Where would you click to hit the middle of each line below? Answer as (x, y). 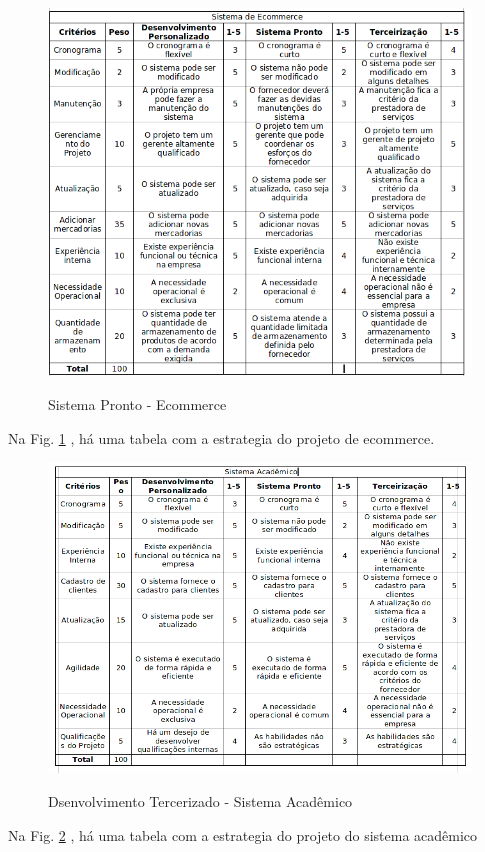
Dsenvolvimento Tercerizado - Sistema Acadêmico (200, 800)
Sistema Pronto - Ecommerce (137, 403)
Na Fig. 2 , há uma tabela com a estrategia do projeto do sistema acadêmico (243, 834)
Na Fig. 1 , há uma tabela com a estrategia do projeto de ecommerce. (221, 437)
